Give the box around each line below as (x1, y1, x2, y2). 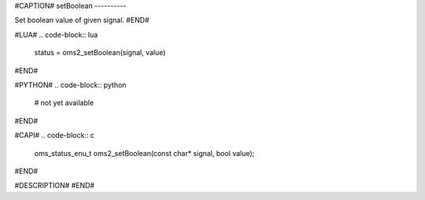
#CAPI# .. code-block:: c (14, 131, 94, 140)
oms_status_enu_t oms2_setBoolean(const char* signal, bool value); (34, 148, 255, 157)
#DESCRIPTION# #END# (14, 181, 94, 191)
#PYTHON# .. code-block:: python (14, 80, 127, 90)
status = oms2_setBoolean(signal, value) (34, 48, 166, 57)
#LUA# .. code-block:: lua (14, 30, 98, 39)
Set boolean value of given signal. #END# (14, 16, 150, 25)
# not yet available (34, 98, 94, 108)
